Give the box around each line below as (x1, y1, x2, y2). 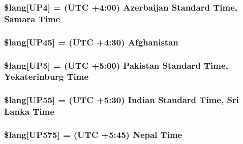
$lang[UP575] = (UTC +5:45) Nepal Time (4, 128, 183, 141)
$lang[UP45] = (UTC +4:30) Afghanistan (4, 35, 178, 48)
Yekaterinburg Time (4, 70, 89, 83)
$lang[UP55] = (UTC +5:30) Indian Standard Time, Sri (4, 93, 239, 106)
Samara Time (4, 12, 60, 25)
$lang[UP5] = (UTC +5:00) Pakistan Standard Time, (4, 59, 228, 71)
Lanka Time (4, 105, 54, 118)
